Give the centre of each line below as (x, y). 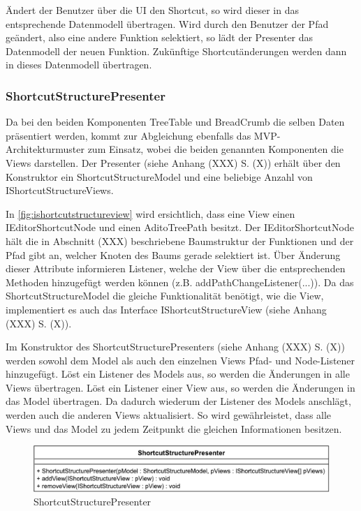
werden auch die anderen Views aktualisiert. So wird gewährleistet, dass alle (169, 415)
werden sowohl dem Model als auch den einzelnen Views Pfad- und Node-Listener (180, 360)
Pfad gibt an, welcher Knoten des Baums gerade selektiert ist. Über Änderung (173, 254)
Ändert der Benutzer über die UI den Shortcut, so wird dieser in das (152, 10)
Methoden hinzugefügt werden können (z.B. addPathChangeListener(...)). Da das (180, 282)
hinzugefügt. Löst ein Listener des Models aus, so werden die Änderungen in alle (178, 374)
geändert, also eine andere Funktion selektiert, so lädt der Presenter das (160, 37)
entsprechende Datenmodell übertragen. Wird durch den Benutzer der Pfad (167, 23)
